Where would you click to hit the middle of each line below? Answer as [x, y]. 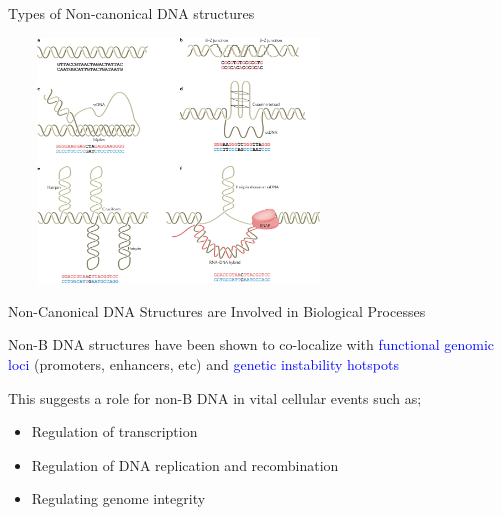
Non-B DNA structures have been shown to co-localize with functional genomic [251, 344]
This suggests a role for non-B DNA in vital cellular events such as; [215, 397]
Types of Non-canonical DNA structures [131, 13]
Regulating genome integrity [118, 498]
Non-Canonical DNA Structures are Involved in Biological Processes [217, 310]
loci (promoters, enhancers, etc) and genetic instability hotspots [203, 364]
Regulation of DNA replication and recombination [185, 464]
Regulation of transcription [114, 431]
